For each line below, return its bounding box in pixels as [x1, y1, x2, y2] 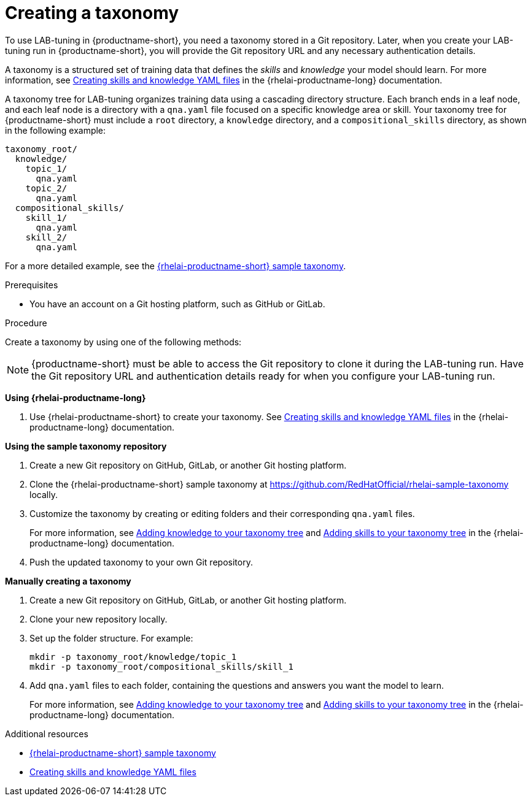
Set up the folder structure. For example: [29, 632, 193, 643]
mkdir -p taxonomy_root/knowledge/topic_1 [29, 651, 237, 662]
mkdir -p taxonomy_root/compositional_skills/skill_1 [29, 661, 293, 672]
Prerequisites [5, 279, 58, 290]
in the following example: [5, 125, 106, 136]
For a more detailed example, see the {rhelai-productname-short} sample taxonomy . [5, 260, 346, 271]
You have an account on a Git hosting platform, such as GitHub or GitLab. [29, 298, 325, 309]
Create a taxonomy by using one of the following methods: [5, 336, 242, 347]
